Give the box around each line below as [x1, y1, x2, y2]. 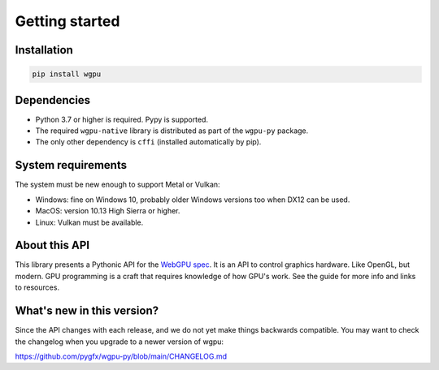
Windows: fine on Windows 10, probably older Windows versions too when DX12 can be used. [35, 195, 350, 204]
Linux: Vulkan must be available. [35, 217, 144, 227]
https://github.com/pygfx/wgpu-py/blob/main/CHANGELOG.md [15, 351, 228, 361]
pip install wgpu [32, 70, 102, 79]
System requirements [15, 158, 128, 172]
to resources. [15, 282, 60, 292]
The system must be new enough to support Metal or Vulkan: [15, 179, 220, 190]
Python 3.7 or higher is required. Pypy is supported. [35, 114, 209, 124]
